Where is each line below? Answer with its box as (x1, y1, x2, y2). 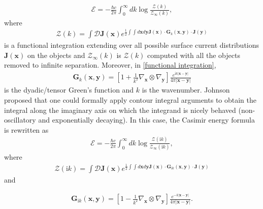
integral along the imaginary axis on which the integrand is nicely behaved (4, 104, 236, 115)
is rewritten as (4, 124, 49, 135)
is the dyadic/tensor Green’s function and (4, 84, 134, 95)
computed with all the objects (147, 49, 240, 60)
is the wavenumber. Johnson (142, 84, 230, 95)
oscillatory (4, 114, 36, 125)
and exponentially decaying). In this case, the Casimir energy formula (38, 114, 255, 125)
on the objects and (27, 49, 85, 60)
